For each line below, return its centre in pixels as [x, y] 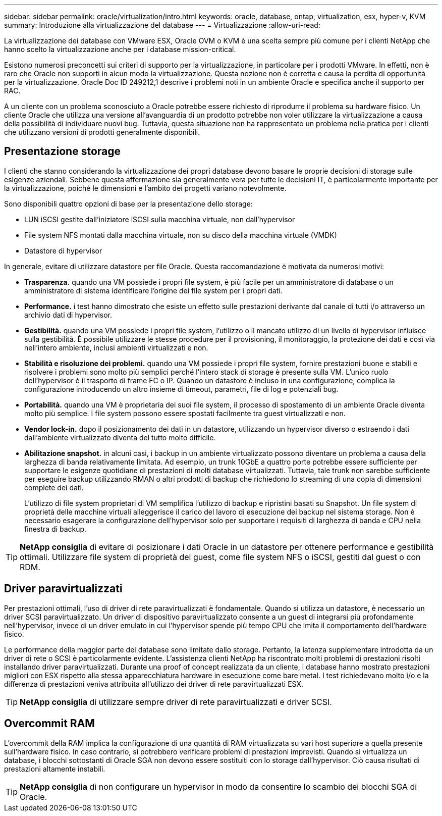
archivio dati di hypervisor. [68, 315]
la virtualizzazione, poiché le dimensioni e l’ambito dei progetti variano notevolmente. [145, 188]
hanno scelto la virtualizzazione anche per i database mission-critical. [120, 49]
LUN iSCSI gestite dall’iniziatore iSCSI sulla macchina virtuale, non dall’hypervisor [160, 219]
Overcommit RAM [49, 724]
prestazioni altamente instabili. [55, 769]
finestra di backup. [56, 529]
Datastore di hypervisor [63, 250]
